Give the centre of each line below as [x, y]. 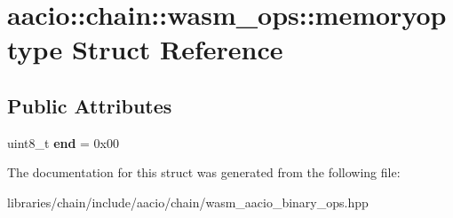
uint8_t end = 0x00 [64, 142]
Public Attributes [90, 105]
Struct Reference [177, 49]
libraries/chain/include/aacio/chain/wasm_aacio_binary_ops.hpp [188, 202]
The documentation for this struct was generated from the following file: [204, 172]
